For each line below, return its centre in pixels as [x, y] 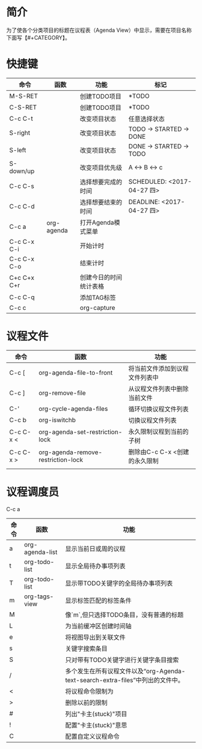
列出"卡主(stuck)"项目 [96, 714]
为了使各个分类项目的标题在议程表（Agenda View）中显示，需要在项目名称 [99, 30]
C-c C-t [21, 118]
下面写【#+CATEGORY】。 [38, 37]
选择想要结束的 [101, 202]
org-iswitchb [57, 420]
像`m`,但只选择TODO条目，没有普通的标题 [124, 614]
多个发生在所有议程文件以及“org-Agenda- [125, 671]
